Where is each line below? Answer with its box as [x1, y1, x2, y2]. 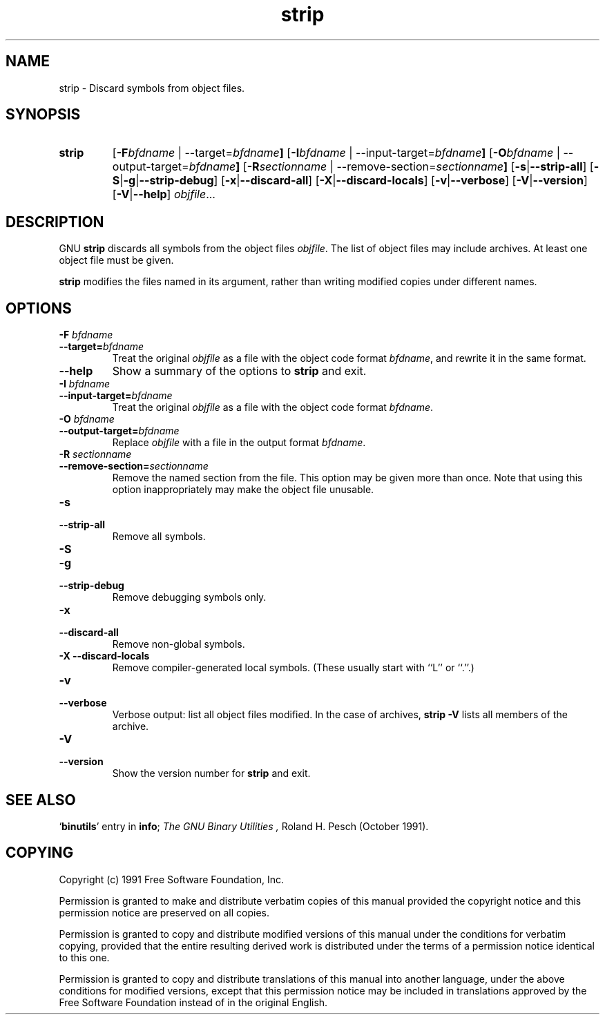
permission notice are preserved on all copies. [59, 906, 269, 918]
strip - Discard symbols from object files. [59, 81, 245, 94]
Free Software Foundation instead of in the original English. [59, 996, 328, 1008]
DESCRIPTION [6, 213, 104, 231]
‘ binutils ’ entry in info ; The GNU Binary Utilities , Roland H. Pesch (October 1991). [59, 820, 429, 832]
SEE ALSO [6, 791, 76, 809]
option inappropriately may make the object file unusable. [112, 483, 374, 496]
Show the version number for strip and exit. [112, 767, 311, 780]
